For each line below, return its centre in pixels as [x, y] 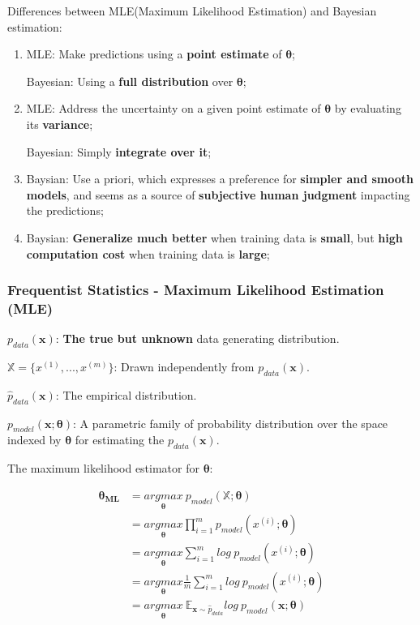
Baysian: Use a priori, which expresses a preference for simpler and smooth [220, 179]
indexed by [34, 440]
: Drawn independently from [184, 367]
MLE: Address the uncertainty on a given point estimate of [174, 108]
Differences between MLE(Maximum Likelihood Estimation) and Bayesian [192, 11]
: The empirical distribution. [126, 394]
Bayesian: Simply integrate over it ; [119, 151]
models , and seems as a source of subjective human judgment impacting [218, 194]
